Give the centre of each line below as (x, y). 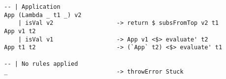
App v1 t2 (20, 31)
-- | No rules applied (41, 64)
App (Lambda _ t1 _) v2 (43, 15)
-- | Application (32, 7)
